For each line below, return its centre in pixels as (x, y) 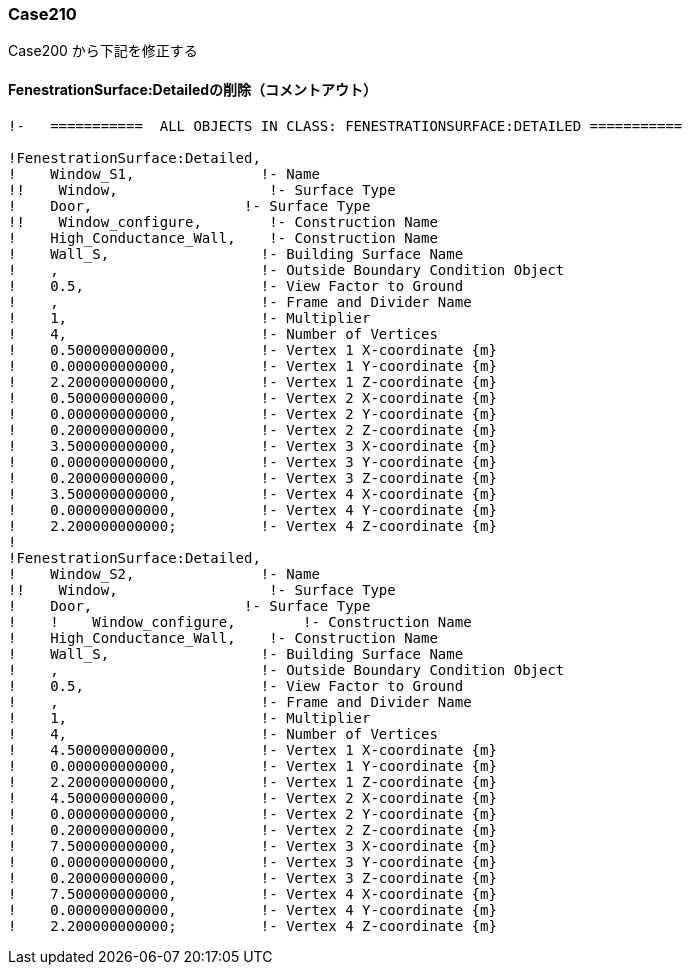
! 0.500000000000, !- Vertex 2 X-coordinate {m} (252, 397)
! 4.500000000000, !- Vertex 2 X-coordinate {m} (252, 797)
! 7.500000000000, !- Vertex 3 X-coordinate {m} (252, 845)
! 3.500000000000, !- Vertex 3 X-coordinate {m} (252, 445)
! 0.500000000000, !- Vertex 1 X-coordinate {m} (252, 349)
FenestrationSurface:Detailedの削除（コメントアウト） (193, 89)
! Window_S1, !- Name (164, 173)
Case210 (42, 14)
